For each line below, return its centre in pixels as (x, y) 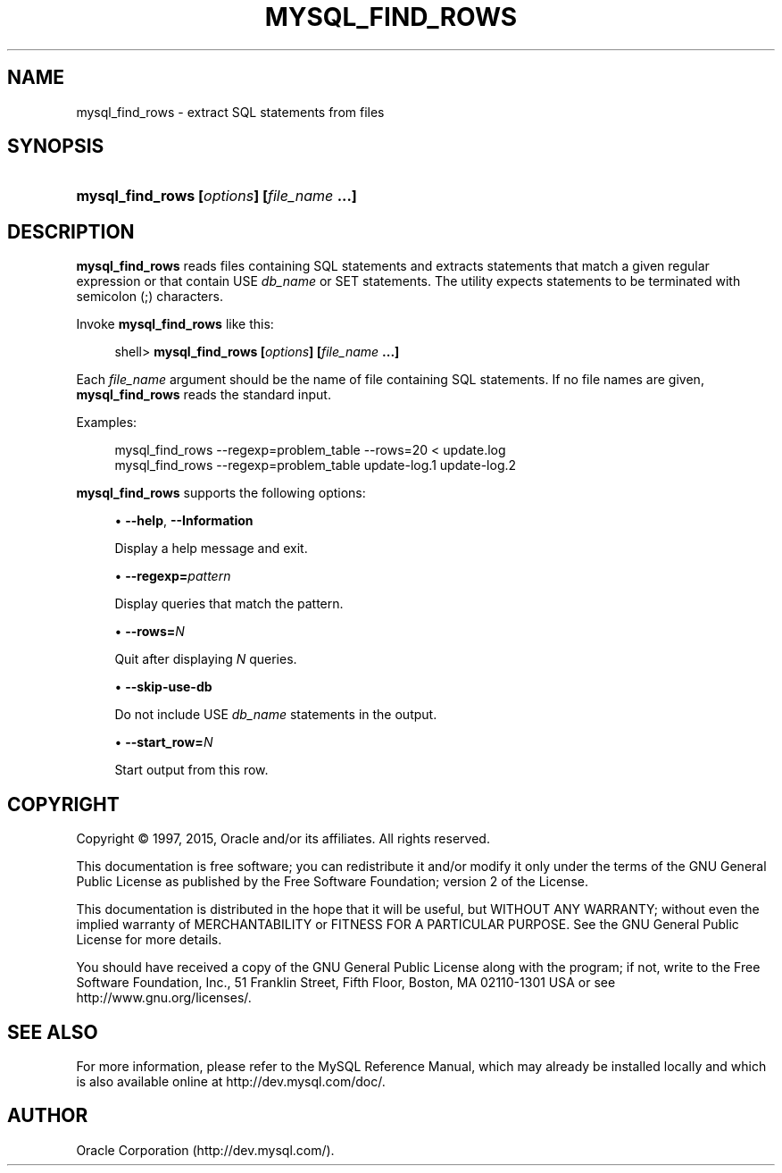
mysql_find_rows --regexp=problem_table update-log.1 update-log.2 (316, 465)
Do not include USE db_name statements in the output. (276, 715)
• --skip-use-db (163, 687)
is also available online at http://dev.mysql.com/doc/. (231, 1081)
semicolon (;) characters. (150, 297)
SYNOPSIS (56, 147)
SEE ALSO (53, 1032)
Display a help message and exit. (211, 549)
